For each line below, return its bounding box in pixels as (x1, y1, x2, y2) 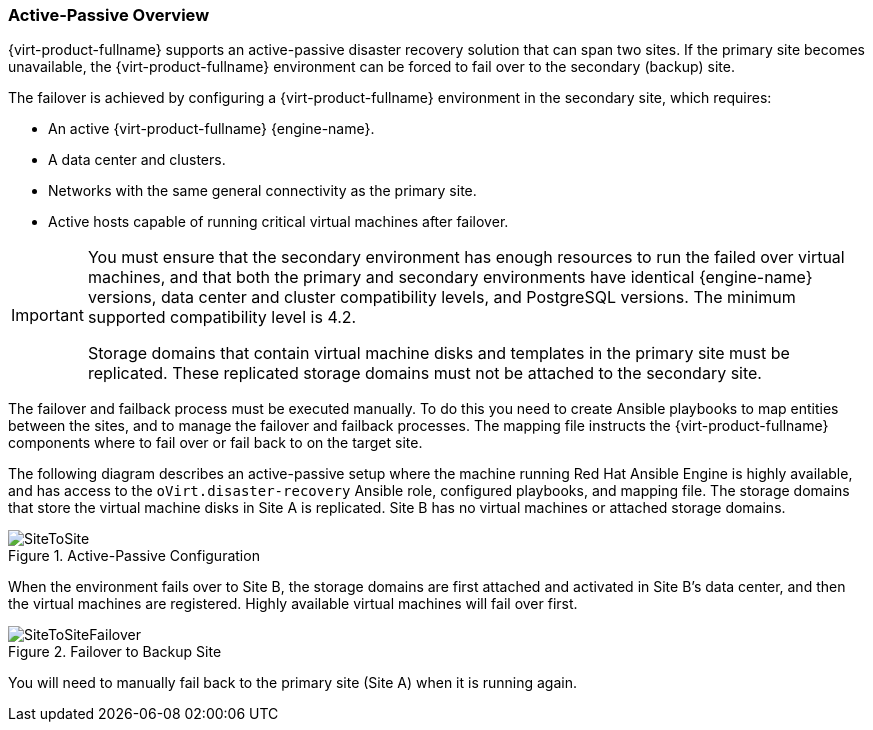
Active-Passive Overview (8, 5, 210, 25)
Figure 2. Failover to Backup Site (8, 643, 222, 661)
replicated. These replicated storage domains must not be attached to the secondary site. (87, 363, 762, 384)
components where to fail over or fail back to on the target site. (8, 434, 423, 452)
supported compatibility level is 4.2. (87, 307, 357, 328)
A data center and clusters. (48, 151, 226, 169)
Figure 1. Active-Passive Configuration (8, 547, 260, 565)
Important (11, 305, 84, 326)
